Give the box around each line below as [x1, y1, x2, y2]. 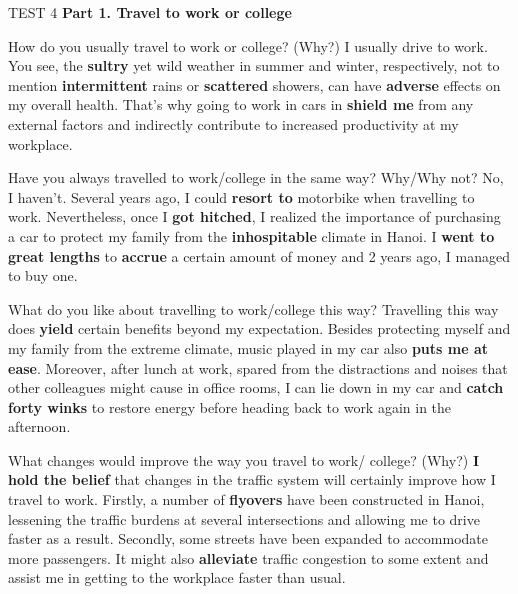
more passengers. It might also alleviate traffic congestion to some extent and [8, 547, 489, 568]
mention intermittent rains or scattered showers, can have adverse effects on [8, 74, 501, 95]
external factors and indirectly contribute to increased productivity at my [8, 113, 459, 134]
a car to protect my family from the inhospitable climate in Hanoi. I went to [8, 225, 495, 246]
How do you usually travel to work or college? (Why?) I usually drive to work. [8, 35, 488, 56]
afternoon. [8, 416, 71, 437]
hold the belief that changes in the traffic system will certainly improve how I [8, 469, 496, 490]
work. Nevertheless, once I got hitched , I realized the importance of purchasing [8, 206, 501, 227]
